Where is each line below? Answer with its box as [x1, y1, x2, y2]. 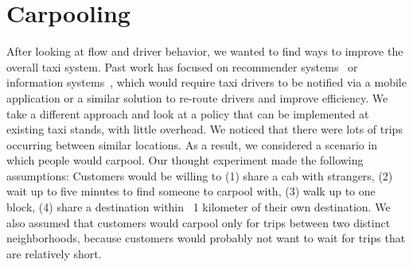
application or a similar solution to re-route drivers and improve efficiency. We [6, 89, 388, 106]
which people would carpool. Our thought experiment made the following [6, 152, 364, 168]
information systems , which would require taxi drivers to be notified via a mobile [6, 74, 407, 91]
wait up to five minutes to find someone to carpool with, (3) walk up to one [6, 183, 376, 199]
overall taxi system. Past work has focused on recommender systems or [6, 58, 358, 75]
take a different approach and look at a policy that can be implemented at [6, 105, 369, 122]
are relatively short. [6, 245, 102, 261]
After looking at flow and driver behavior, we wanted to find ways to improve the [6, 43, 403, 60]
